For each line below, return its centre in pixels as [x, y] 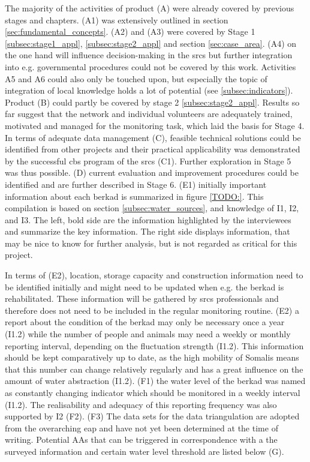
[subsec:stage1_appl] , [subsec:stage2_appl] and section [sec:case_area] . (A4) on [151, 43]
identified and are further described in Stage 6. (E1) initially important [136, 184]
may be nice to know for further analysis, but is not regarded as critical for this [151, 243]
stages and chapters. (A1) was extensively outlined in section [117, 19]
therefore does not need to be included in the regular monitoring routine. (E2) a [152, 310]
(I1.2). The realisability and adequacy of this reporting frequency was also [141, 404]
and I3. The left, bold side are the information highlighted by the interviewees [148, 219]
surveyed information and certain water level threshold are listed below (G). [145, 451]
